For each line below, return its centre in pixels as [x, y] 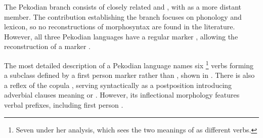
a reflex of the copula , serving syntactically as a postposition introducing [118, 85]
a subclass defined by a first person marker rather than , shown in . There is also [129, 75]
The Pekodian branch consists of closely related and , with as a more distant [123, 6]
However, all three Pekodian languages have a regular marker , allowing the [121, 36]
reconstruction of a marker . [47, 46]
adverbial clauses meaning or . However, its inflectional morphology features [122, 95]
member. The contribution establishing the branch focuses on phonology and [123, 16]
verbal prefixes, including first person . [64, 104]
